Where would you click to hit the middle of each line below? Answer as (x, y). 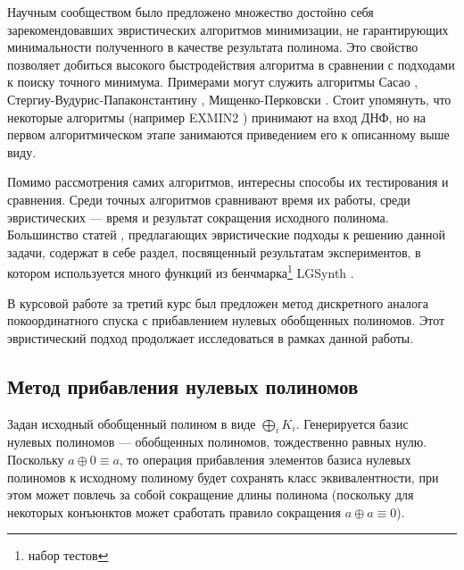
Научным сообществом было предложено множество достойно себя (191, 12)
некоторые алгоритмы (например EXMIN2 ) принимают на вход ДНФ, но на (216, 117)
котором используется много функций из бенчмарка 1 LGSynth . (181, 271)
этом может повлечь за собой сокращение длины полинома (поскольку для (211, 495)
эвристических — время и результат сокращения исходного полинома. (198, 217)
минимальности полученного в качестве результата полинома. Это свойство (213, 47)
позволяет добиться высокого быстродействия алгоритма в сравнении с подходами (231, 64)
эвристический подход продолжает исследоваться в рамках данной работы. (211, 337)
